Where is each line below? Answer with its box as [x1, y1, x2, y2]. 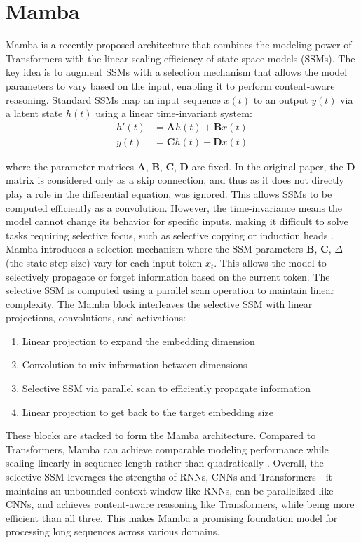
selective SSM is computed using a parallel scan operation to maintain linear [6, 283, 335, 297]
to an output [253, 92, 308, 107]
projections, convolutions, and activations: [6, 310, 186, 325]
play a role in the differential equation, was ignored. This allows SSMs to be [6, 186, 332, 201]
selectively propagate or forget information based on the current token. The [6, 269, 330, 283]
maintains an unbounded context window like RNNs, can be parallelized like [6, 483, 334, 497]
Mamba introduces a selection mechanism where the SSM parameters [6, 241, 304, 256]
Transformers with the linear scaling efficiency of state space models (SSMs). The [6, 51, 355, 65]
